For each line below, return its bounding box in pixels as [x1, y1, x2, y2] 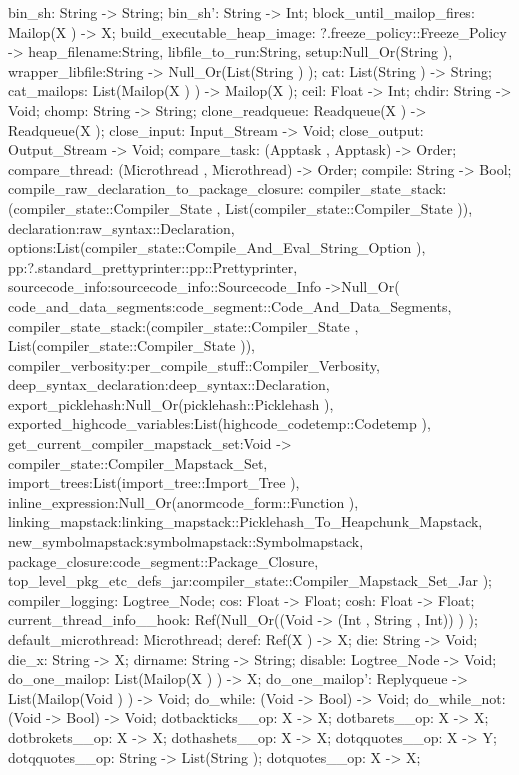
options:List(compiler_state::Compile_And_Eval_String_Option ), [8, 237, 426, 258]
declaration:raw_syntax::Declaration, [8, 217, 235, 238]
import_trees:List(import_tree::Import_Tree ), [8, 472, 300, 493]
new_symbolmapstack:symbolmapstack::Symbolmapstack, [8, 531, 364, 552]
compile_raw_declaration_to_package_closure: [8, 178, 304, 199]
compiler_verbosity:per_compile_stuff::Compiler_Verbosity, [8, 354, 380, 375]
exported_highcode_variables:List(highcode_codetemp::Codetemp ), [8, 413, 431, 434]
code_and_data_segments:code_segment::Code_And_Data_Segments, [8, 295, 452, 316]
